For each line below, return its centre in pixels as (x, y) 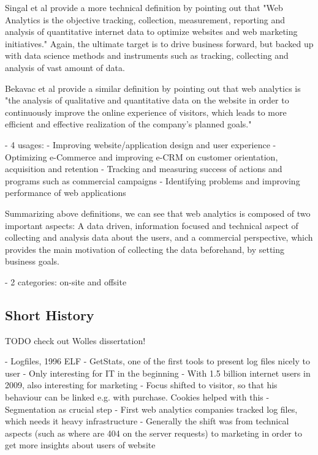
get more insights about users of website (80, 445)
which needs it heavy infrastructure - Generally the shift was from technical (147, 421)
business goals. (32, 261)
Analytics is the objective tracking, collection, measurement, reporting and (145, 19)
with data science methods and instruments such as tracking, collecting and (147, 55)
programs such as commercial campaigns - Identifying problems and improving (153, 180)
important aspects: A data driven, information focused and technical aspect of (152, 225)
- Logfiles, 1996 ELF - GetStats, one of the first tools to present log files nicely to (157, 361)
